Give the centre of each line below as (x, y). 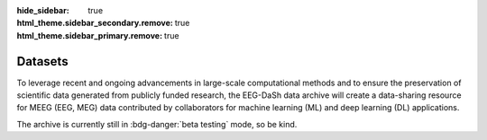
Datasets (42, 61)
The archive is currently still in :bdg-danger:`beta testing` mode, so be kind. (157, 124)
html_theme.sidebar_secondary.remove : (95, 23)
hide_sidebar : (43, 10)
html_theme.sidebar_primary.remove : (89, 35)
